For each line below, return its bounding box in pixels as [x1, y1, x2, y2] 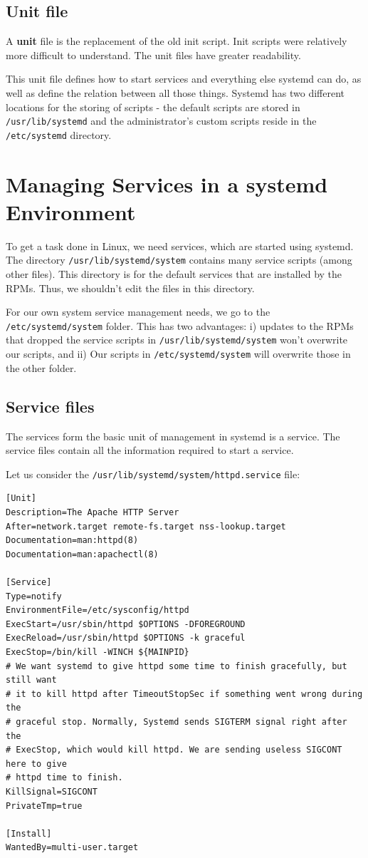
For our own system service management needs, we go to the [6, 304, 270, 319]
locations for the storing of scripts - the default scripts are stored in [6, 99, 300, 114]
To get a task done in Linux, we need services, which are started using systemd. [6, 238, 354, 253]
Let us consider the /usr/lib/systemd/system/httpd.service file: [6, 466, 300, 481]
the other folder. [6, 360, 77, 375]
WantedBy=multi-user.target [6, 842, 139, 853]
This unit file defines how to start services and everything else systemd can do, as [6, 71, 362, 86]
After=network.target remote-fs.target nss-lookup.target [6, 521, 286, 532]
